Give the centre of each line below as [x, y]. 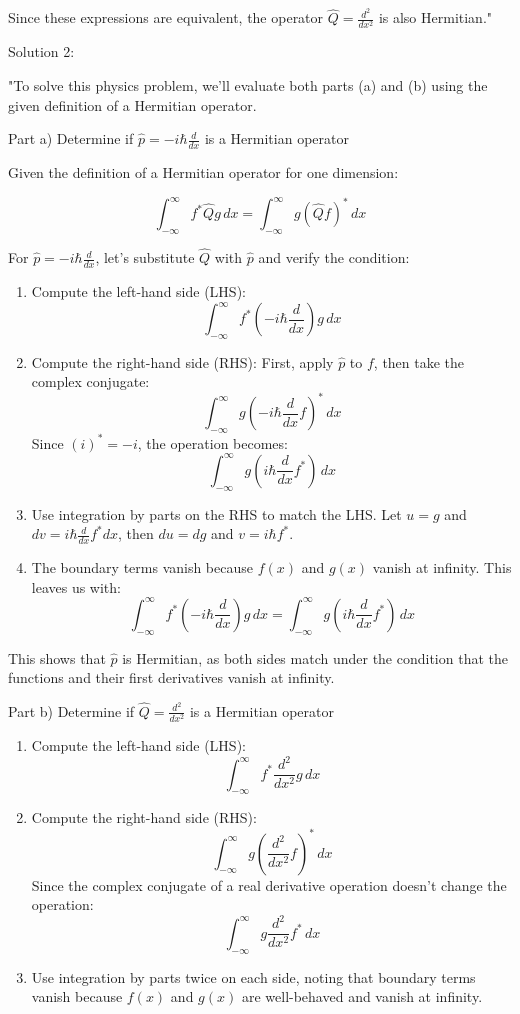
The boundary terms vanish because [142, 567]
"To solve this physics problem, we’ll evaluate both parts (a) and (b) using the [248, 84]
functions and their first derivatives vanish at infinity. [171, 677]
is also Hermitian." [435, 17]
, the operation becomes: [212, 442]
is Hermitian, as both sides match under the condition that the [315, 657]
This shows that [57, 657]
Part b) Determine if [71, 710]
